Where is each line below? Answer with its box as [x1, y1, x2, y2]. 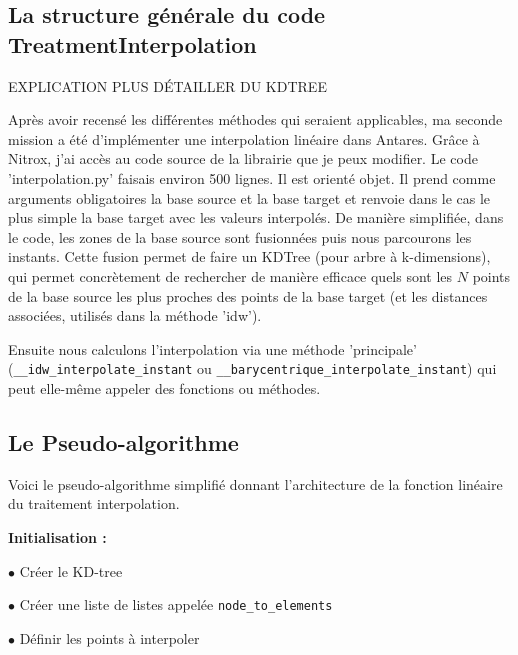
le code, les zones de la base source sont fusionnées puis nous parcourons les [8, 226, 472, 247]
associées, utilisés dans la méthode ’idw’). [8, 305, 262, 326]
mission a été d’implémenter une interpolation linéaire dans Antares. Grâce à [8, 128, 480, 149]
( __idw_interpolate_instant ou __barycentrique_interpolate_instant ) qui [8, 358, 497, 379]
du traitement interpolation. [8, 493, 180, 514]
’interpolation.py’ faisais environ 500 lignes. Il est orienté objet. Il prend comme [8, 167, 496, 188]
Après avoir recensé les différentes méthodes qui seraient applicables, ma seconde [8, 109, 503, 130]
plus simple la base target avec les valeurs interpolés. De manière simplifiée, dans [8, 207, 504, 228]
